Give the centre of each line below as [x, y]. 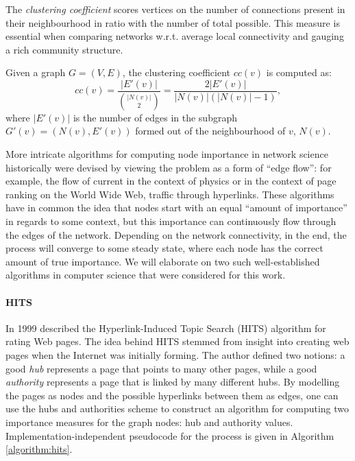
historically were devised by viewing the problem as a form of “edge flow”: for [169, 167]
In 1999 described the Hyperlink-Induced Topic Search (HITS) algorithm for [166, 328]
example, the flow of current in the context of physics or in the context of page [171, 181]
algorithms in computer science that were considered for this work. [146, 275]
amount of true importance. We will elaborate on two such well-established [163, 261]
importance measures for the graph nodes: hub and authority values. [149, 422]
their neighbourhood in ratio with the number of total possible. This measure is [173, 22]
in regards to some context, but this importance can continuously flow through [171, 221]
